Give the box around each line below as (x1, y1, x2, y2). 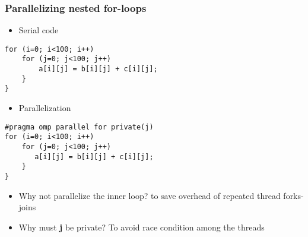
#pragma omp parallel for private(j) (5, 122, 154, 131)
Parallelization (18, 102, 71, 114)
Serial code (18, 24, 59, 36)
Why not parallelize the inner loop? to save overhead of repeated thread (18, 189, 281, 201)
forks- (283, 189, 304, 201)
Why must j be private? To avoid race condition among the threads (18, 220, 265, 233)
